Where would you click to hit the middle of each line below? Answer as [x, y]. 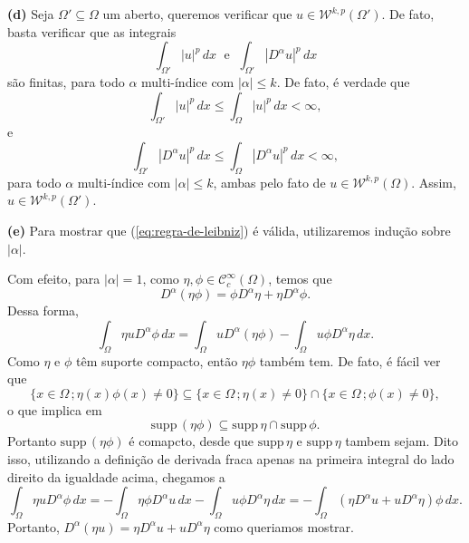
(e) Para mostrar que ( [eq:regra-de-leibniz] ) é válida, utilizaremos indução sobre [229, 230]
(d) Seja [31, 14]
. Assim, [434, 182]
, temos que [300, 279]
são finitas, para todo [66, 81]
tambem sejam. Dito [402, 441]
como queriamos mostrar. [284, 526]
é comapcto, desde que [191, 441]
